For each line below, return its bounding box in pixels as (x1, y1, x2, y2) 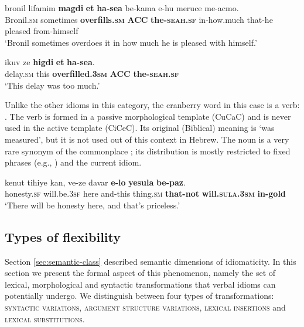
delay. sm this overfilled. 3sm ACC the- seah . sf (5, 67, 179, 79)
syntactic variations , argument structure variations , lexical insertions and (5, 301, 286, 313)
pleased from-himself (5, 25, 78, 37)
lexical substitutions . (5, 312, 85, 325)
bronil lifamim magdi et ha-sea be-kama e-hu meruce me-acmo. (5, 2, 239, 14)
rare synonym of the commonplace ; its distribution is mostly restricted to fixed (5, 144, 291, 157)
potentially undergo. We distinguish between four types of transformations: (5, 289, 274, 302)
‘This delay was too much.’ (5, 79, 100, 91)
